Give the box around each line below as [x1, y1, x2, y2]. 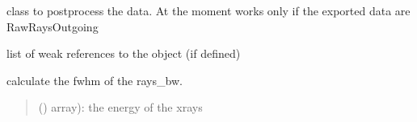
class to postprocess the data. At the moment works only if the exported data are [6, 2, 411, 18]
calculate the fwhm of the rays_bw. [6, 71, 183, 88]
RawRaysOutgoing [6, 18, 99, 35]
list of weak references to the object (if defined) [6, 45, 241, 62]
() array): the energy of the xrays [38, 99, 203, 116]
